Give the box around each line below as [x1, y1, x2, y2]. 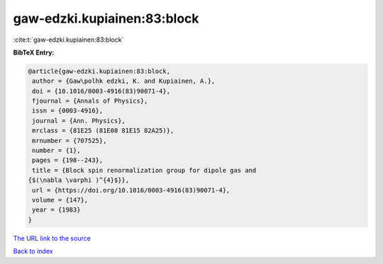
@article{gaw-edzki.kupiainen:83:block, [28, 67, 170, 75]
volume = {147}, [32, 196, 89, 204]
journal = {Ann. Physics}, [32, 117, 126, 125]
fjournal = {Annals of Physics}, [32, 97, 148, 105]
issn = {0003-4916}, [32, 107, 104, 115]
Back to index [13, 247, 53, 256]
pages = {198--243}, [32, 156, 104, 164]
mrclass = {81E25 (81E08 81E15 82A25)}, [32, 127, 174, 134]
